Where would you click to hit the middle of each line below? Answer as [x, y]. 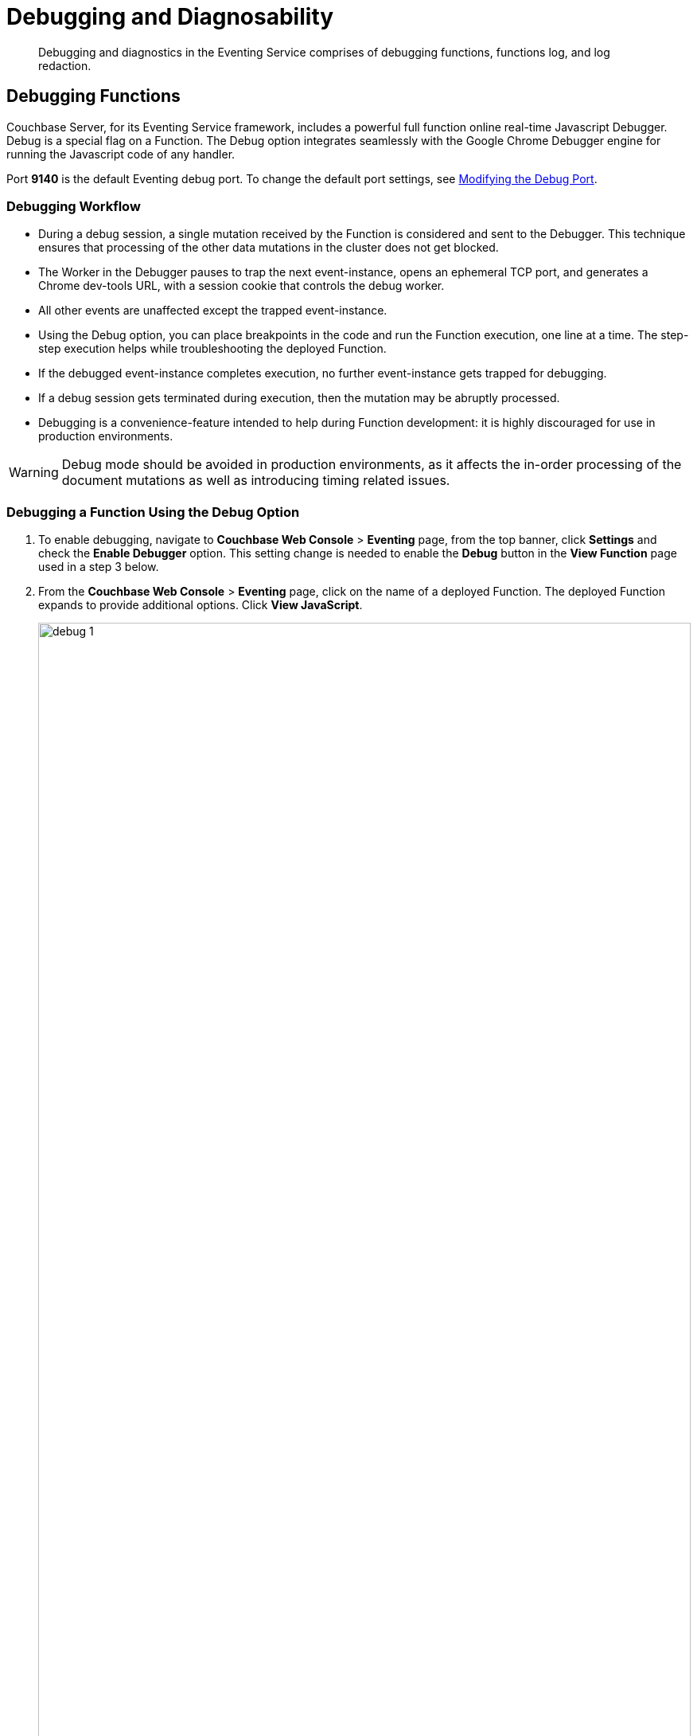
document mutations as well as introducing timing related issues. [256, 481]
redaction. [65, 65]
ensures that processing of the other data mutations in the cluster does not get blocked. [269, 248]
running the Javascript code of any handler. [121, 154]
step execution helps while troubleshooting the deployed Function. [212, 349]
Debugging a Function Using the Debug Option [153, 512]
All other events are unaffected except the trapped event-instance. [213, 311]
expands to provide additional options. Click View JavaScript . [201, 605]
